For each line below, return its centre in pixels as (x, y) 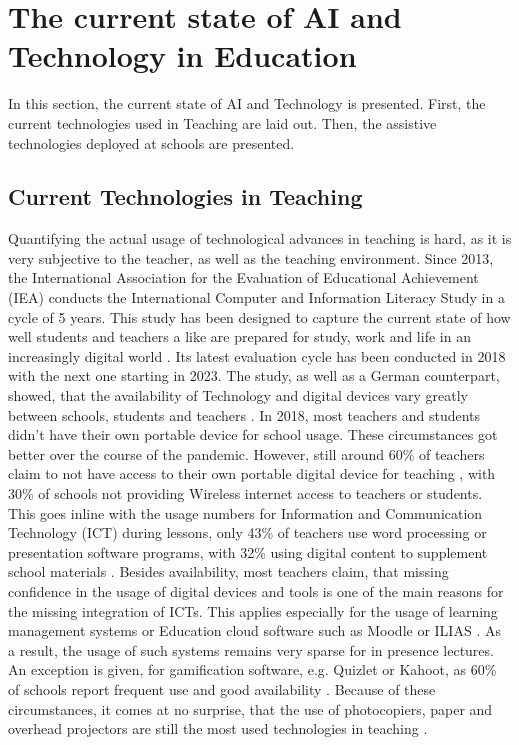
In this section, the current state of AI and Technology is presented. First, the (247, 103)
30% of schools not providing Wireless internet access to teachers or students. (245, 493)
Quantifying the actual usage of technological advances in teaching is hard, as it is (260, 238)
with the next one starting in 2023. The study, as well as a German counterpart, (254, 375)
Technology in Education (182, 55)
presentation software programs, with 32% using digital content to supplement (248, 551)
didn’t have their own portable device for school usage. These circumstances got (253, 434)
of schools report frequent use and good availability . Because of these (222, 688)
